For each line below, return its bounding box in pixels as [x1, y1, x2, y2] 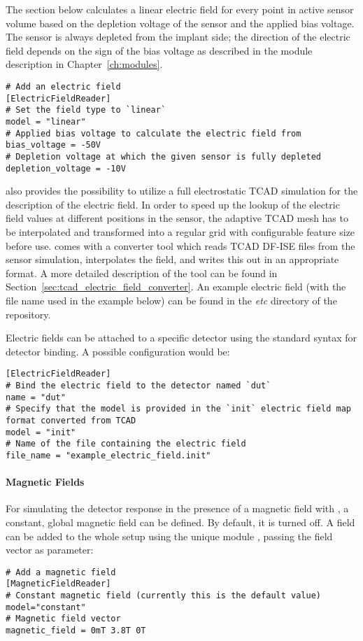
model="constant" [6, 602, 86, 612]
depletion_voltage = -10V [6, 163, 126, 174]
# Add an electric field [6, 81, 121, 92]
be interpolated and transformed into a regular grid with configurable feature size [6, 225, 355, 239]
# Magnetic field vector [6, 614, 121, 624]
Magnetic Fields [6, 474, 85, 489]
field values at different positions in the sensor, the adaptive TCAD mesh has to [6, 211, 348, 225]
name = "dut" [6, 392, 66, 402]
